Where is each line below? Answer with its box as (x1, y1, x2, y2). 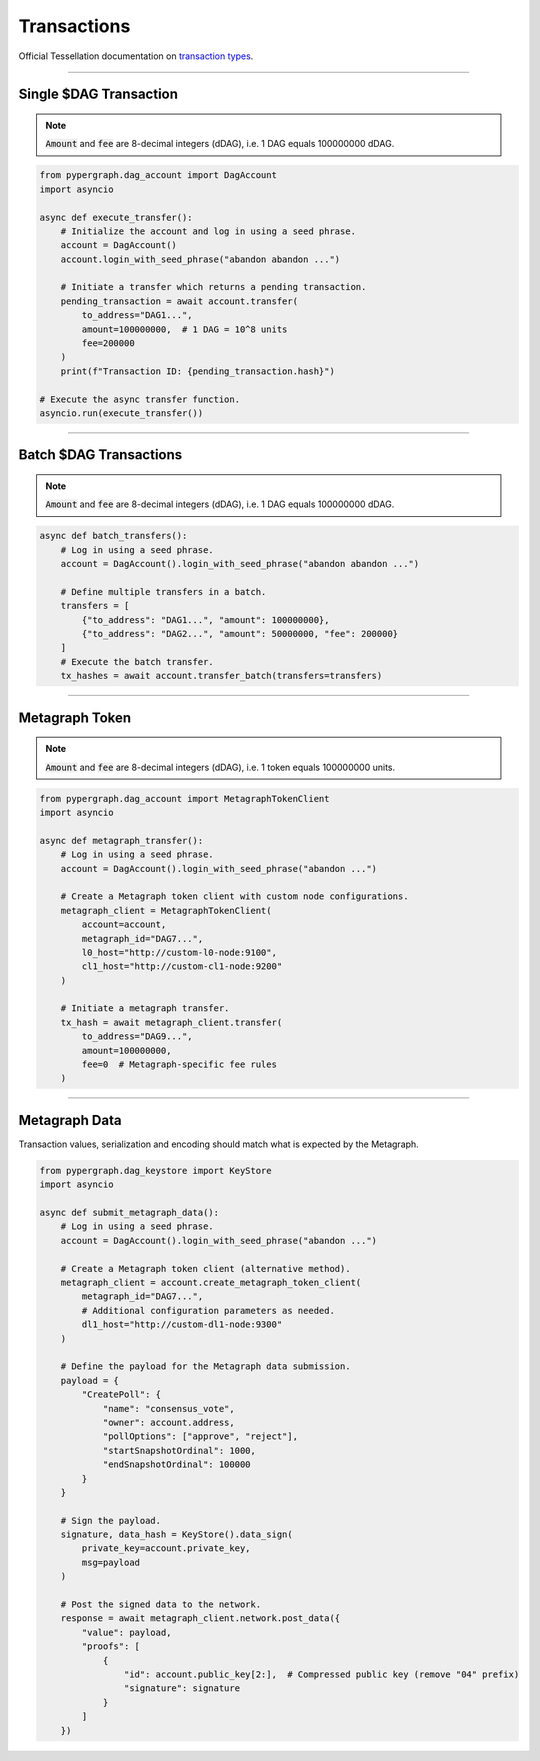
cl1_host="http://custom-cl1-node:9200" (81, 961, 283, 972)
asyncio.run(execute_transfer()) (39, 407, 204, 419)
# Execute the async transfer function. (39, 393, 240, 405)
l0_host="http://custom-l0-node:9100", (81, 946, 277, 958)
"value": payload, (81, 1626, 172, 1638)
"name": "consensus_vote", (102, 1403, 235, 1414)
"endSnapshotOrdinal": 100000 (102, 1459, 251, 1470)
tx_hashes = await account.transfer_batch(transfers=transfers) (60, 670, 383, 682)
